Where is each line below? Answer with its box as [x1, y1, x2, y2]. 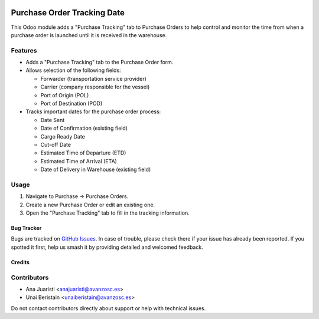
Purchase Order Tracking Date [11, 8, 125, 18]
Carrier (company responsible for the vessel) [40, 83, 150, 91]
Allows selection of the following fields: [25, 67, 121, 74]
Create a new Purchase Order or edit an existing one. [25, 201, 155, 208]
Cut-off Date [40, 141, 71, 148]
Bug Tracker [11, 225, 42, 232]
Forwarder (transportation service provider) [40, 75, 147, 82]
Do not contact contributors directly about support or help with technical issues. [11, 304, 206, 312]
